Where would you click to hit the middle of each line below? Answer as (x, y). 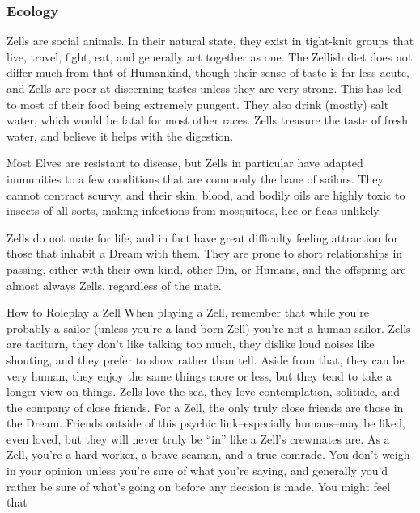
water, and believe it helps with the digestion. (120, 135)
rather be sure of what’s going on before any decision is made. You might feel (199, 486)
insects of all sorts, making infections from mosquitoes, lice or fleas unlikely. (194, 210)
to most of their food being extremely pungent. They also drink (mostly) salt (198, 104)
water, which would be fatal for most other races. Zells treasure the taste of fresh (208, 120)
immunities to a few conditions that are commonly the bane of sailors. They (195, 178)
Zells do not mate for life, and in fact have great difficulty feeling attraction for (203, 237)
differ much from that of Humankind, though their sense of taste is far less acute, (208, 72)
